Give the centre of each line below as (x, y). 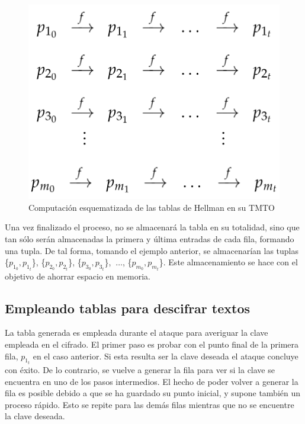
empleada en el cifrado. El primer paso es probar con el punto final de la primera (152, 344)
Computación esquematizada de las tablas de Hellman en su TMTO (152, 207)
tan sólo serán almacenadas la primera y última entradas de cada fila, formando (150, 238)
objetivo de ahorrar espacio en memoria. (78, 276)
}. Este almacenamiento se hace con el (228, 262)
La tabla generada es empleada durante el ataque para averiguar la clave (137, 333)
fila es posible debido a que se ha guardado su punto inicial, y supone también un (153, 393)
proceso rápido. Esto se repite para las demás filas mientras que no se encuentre (150, 404)
